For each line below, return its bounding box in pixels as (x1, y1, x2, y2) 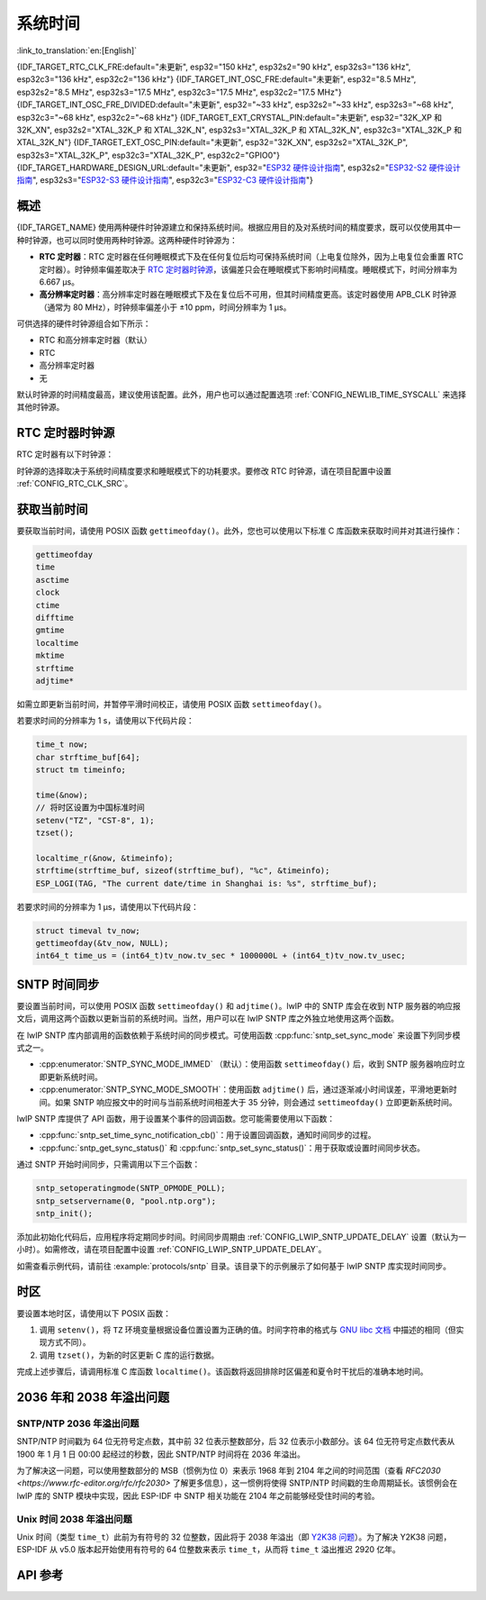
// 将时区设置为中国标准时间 (35, 803, 145, 813)
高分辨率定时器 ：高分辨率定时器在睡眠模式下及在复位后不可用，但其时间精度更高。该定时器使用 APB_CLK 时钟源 (39, 289, 457, 300)
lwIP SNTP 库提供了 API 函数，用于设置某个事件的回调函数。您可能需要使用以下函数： (16, 1113, 336, 1123)
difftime (35, 613, 75, 623)
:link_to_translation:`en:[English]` (16, 45, 138, 56)
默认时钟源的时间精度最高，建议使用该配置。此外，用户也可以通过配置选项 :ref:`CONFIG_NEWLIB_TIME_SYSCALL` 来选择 (16, 389, 467, 400)
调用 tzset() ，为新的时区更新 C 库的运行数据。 (39, 1350, 220, 1360)
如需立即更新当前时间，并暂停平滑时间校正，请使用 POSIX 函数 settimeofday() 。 (16, 698, 327, 709)
